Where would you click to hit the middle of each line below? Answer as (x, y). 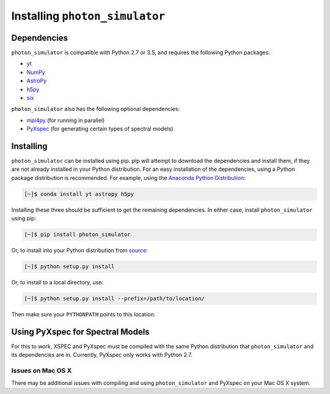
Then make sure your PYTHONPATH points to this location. (83, 315)
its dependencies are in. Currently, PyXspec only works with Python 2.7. (102, 355)
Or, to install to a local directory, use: (57, 282)
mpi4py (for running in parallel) (66, 120)
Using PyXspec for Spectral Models (80, 331)
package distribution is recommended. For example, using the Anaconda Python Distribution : (128, 177)
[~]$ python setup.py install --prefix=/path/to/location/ (114, 299)
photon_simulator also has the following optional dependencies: (96, 109)
